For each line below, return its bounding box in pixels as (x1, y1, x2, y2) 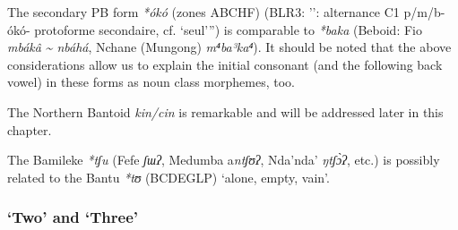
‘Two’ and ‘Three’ (7, 206, 138, 228)
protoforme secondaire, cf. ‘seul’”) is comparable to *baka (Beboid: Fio (34, 20, 422, 38)
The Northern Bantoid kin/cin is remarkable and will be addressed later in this (7, 102, 444, 121)
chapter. (7, 120, 52, 139)
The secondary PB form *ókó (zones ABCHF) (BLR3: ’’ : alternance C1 (7, 3, 400, 21)
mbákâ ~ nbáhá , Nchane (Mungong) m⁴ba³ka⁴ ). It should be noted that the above (7, 38, 452, 56)
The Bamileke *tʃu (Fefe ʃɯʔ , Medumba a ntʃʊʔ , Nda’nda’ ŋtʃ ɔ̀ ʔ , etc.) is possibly (7, 150, 440, 169)
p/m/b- (403, 3, 445, 21)
